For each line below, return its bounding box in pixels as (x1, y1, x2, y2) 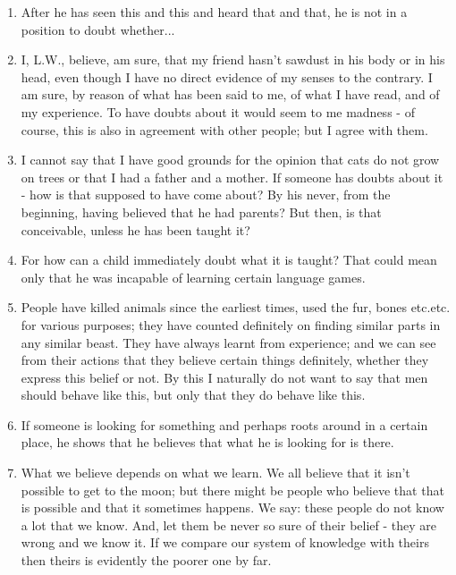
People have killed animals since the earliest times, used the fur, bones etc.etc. (21, 298, 451, 317)
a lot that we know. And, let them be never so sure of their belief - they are (21, 515, 437, 534)
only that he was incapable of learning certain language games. (21, 267, 366, 286)
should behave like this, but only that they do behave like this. (21, 385, 366, 404)
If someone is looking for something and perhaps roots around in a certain (21, 415, 428, 434)
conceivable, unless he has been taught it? (21, 220, 250, 239)
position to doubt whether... (21, 20, 175, 38)
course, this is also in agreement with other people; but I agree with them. (21, 120, 428, 139)
